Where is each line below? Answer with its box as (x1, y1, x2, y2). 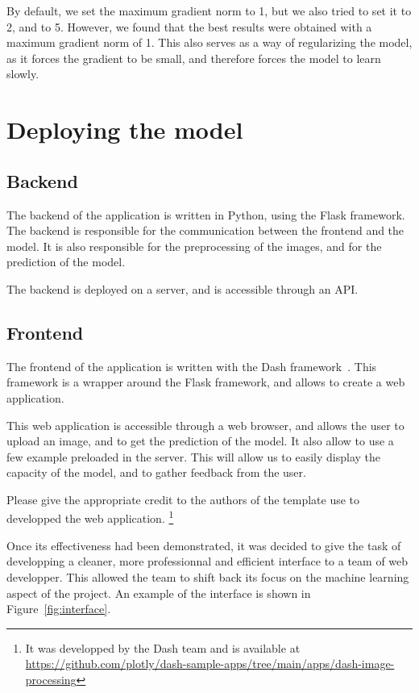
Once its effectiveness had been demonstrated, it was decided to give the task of (6, 536, 401, 553)
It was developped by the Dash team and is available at (25, 639, 301, 656)
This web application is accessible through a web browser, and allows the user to (6, 416, 404, 433)
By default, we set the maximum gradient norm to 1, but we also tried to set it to (6, 2, 412, 19)
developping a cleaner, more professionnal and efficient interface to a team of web (6, 553, 409, 570)
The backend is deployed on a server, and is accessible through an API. (6, 280, 359, 297)
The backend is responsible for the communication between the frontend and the (6, 222, 404, 239)
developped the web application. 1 (6, 507, 174, 527)
